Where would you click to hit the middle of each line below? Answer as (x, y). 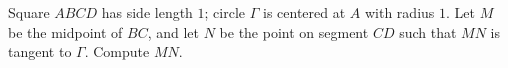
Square (29, 12)
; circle (225, 12)
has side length (147, 12)
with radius (399, 12)
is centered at (304, 12)
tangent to (40, 51)
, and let (173, 31)
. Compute (117, 51)
